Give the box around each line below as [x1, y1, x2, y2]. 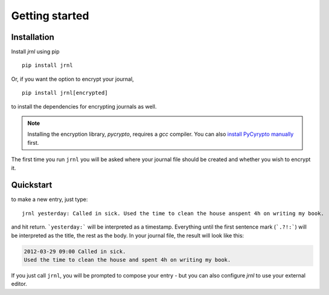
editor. [11, 281, 27, 288]
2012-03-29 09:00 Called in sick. [24, 248, 126, 255]
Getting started [11, 9, 89, 22]
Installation [11, 32, 54, 42]
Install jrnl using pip [11, 48, 60, 56]
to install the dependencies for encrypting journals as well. [11, 103, 157, 110]
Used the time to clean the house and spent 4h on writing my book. [24, 256, 231, 264]
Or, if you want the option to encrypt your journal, [11, 75, 134, 83]
